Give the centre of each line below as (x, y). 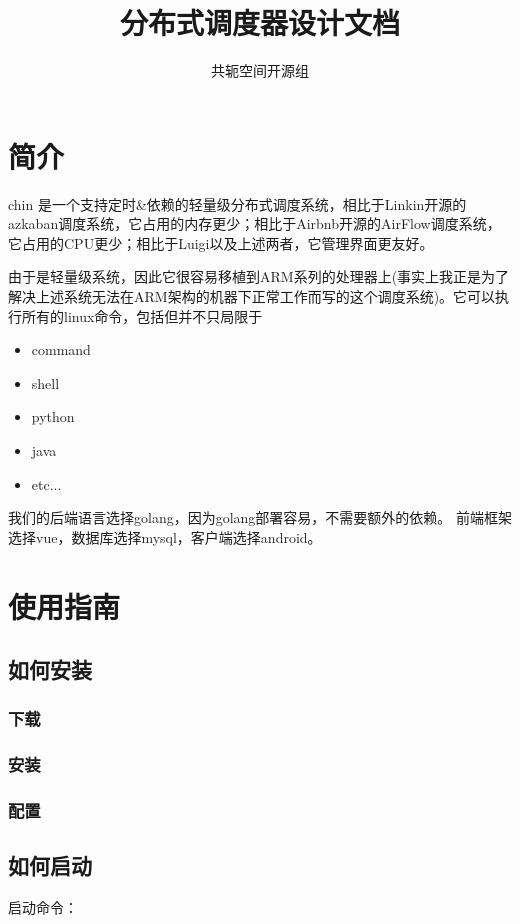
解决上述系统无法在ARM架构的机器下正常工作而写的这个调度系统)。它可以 (252, 296)
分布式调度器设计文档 (259, 22)
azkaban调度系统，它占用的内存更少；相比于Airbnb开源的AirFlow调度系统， (254, 223)
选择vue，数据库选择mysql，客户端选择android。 (165, 536)
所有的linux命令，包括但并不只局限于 (142, 315)
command (61, 349)
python (53, 416)
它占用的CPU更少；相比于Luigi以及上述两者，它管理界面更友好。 (221, 242)
